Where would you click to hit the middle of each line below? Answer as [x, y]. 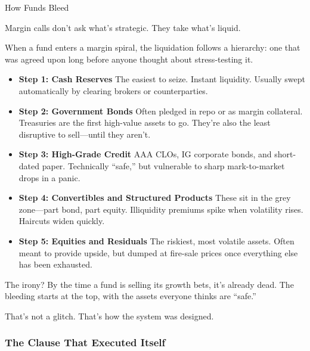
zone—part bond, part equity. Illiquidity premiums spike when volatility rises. [161, 209]
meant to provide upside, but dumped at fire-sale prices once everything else [158, 252]
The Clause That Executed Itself [85, 342]
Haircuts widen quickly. [62, 221]
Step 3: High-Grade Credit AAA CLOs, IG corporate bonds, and [145, 154]
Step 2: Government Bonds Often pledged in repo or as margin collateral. [161, 111]
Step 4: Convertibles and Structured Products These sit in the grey [155, 198]
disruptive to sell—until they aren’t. [85, 134]
